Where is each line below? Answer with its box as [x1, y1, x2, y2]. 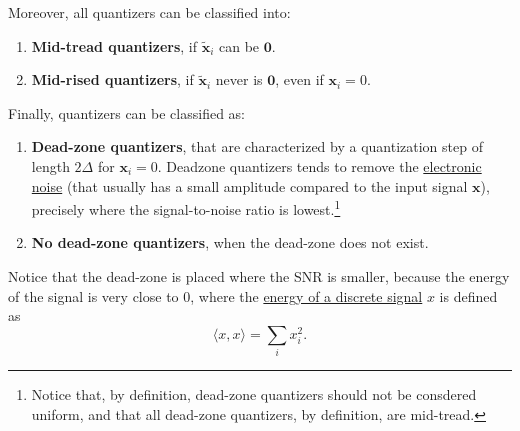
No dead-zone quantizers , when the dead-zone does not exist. [31, 232, 429, 253]
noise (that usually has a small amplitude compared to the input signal [31, 175, 468, 196]
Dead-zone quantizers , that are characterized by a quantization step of [31, 136, 483, 157]
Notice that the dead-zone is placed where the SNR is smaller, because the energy [8, 266, 510, 286]
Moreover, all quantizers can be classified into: [8, 2, 291, 22]
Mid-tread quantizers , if [31, 35, 198, 56]
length [31, 155, 70, 176]
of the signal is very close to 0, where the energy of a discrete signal [8, 285, 423, 306]
